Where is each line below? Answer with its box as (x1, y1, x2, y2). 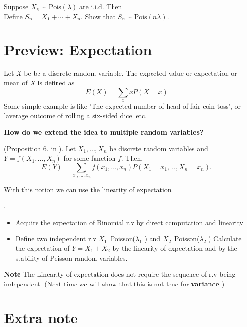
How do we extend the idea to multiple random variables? (4, 127, 204, 137)
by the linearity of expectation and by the (112, 243, 237, 253)
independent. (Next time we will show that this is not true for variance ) (4, 278, 225, 288)
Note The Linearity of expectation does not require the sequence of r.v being (4, 269, 236, 279)
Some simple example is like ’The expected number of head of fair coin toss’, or (4, 101, 241, 111)
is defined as (38, 77, 75, 87)
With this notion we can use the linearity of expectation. (4, 184, 173, 194)
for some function (63, 153, 116, 163)
